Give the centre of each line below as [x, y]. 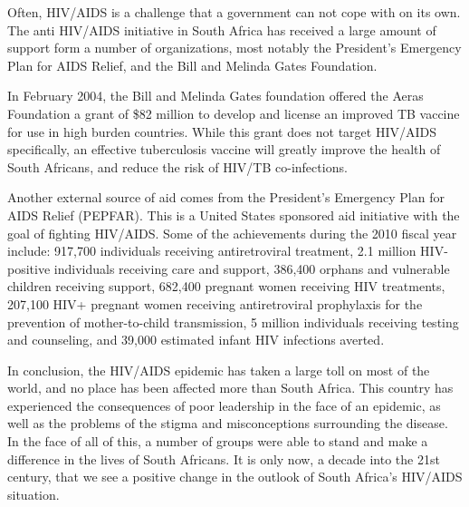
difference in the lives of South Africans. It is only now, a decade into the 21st [224, 458]
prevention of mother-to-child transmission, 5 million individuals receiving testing [233, 322]
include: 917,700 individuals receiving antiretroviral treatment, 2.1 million [212, 251]
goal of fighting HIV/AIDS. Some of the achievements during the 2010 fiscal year [232, 233]
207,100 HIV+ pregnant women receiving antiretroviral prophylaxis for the [215, 303]
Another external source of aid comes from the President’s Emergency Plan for [226, 197]
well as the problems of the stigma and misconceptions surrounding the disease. [228, 423]
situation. [33, 494]
